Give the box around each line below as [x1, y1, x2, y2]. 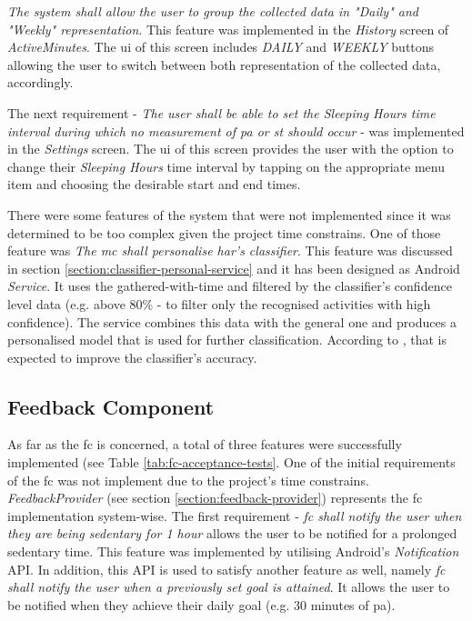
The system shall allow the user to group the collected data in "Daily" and [7, 2, 418, 20]
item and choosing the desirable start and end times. [7, 175, 301, 194]
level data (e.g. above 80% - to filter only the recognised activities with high [7, 294, 431, 313]
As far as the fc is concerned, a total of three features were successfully [7, 435, 402, 454]
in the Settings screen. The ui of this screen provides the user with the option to [7, 139, 454, 158]
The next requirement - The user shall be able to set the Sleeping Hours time [7, 103, 436, 122]
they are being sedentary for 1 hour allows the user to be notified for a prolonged [7, 524, 457, 543]
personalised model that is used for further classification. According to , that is [7, 330, 447, 349]
